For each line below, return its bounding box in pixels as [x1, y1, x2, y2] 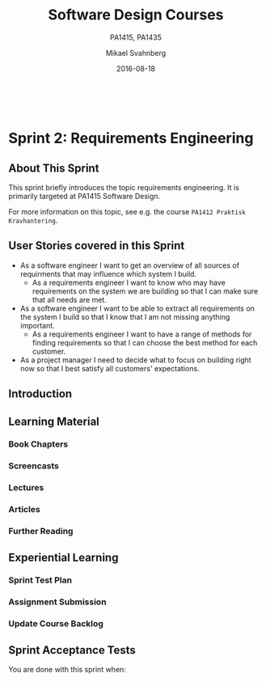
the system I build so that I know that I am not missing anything [19, 311, 230, 321]
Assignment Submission [8, 596, 107, 608]
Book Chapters [8, 438, 69, 450]
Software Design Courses [48, 6, 224, 24]
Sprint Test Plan [8, 574, 73, 586]
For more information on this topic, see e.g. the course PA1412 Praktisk [8, 206, 247, 216]
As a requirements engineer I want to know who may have [32, 277, 226, 287]
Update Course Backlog [8, 618, 103, 629]
